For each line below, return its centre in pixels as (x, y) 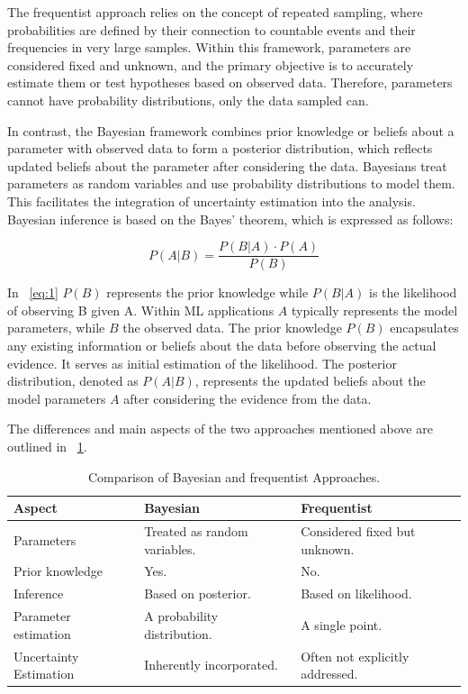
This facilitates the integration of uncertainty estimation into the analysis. (211, 201)
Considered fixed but (358, 530)
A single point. (342, 624)
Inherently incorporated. (211, 665)
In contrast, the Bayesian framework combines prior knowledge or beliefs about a (231, 130)
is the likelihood (413, 292)
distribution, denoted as (73, 381)
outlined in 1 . (47, 446)
